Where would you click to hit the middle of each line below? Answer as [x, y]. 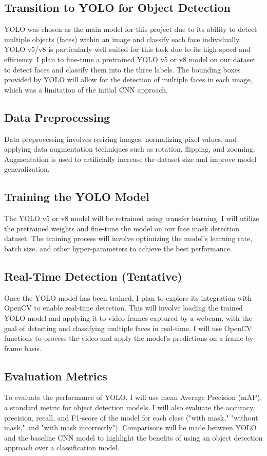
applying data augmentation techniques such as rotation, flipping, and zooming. [130, 149]
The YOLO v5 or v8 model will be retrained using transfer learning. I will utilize [132, 218]
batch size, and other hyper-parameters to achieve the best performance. [118, 248]
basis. [33, 348]
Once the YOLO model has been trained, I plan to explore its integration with [128, 297]
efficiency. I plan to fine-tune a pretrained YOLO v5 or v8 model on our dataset [130, 59]
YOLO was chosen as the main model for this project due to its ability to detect [131, 29]
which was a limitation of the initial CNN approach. [86, 89]
